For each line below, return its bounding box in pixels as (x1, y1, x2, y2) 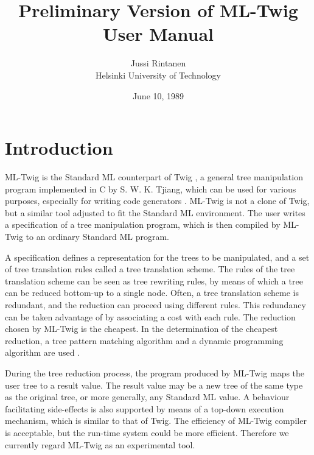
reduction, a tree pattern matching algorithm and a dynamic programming (5, 334, 284, 347)
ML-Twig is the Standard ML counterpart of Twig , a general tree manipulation (5, 171, 303, 183)
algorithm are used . (5, 346, 80, 359)
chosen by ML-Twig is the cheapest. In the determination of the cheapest (5, 322, 278, 335)
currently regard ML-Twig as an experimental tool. (5, 438, 195, 451)
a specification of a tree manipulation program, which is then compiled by (5, 218, 281, 231)
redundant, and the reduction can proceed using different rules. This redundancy (5, 298, 306, 311)
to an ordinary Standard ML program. (26, 230, 169, 242)
